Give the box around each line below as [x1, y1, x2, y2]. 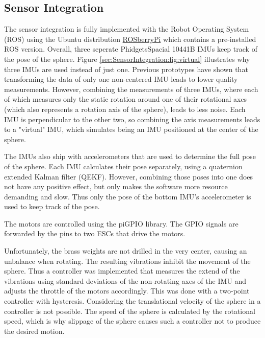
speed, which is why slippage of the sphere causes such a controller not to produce [4, 316, 261, 326]
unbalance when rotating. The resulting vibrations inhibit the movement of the [4, 255, 251, 266]
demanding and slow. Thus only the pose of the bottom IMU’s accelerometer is [4, 191, 251, 201]
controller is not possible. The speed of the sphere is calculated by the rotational [4, 305, 255, 316]
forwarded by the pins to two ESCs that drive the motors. [4, 228, 185, 239]
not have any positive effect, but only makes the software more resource [4, 181, 228, 192]
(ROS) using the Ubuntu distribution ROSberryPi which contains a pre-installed [4, 33, 256, 44]
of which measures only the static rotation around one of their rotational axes [4, 94, 247, 104]
